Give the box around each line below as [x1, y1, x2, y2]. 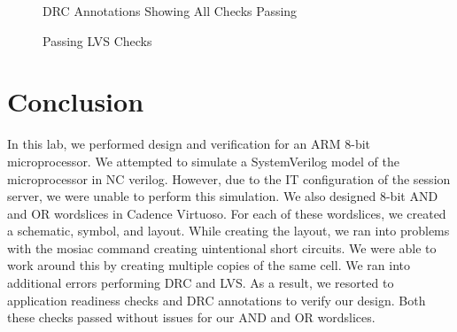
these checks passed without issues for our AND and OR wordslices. [7, 308, 376, 327]
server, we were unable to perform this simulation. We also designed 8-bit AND [7, 187, 438, 205]
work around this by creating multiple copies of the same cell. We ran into [7, 256, 410, 274]
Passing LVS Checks [43, 31, 152, 50]
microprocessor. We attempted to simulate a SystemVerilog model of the [7, 151, 399, 170]
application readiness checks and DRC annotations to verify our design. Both [7, 290, 426, 309]
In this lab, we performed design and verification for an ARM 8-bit [7, 135, 371, 153]
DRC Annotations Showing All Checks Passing [43, 2, 298, 19]
